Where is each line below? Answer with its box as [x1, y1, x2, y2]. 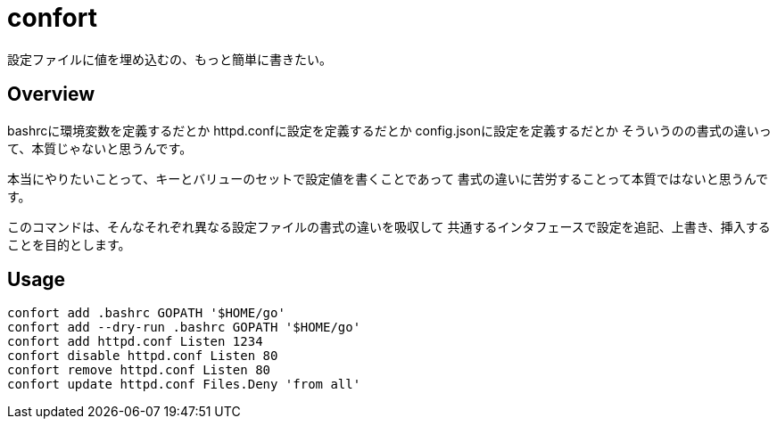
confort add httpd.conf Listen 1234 [7, 334, 263, 349]
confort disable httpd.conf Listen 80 [7, 348, 278, 364]
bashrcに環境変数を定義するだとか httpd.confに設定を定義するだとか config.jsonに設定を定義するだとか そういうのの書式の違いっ [7, 122, 772, 138]
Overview [7, 83, 95, 106]
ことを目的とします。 [7, 236, 131, 252]
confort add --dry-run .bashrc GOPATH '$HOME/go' [7, 320, 361, 335]
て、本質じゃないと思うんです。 [7, 140, 193, 156]
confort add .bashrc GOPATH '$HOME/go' [7, 306, 285, 321]
